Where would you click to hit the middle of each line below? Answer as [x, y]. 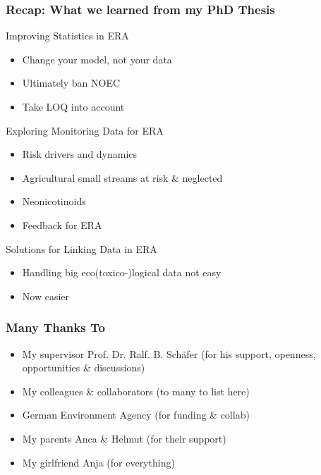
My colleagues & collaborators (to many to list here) [136, 391]
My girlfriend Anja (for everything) [98, 462]
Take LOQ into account [73, 106]
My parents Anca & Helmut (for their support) [124, 438]
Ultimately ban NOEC [71, 83]
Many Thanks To [55, 327]
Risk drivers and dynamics [80, 154]
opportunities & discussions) [84, 368]
